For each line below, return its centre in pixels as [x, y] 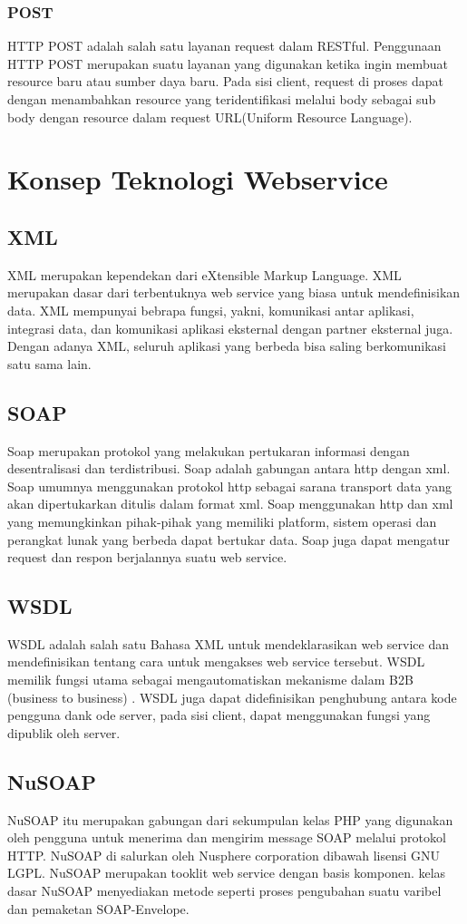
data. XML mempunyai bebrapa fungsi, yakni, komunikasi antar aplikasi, [211, 310]
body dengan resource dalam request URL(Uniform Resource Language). [210, 117]
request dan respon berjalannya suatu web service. [147, 557]
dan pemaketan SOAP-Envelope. [98, 908]
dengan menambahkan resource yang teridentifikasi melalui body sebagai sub [222, 99]
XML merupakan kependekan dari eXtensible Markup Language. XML [204, 274]
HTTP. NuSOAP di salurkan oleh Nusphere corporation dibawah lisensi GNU [224, 855]
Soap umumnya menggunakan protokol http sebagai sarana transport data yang [230, 486]
